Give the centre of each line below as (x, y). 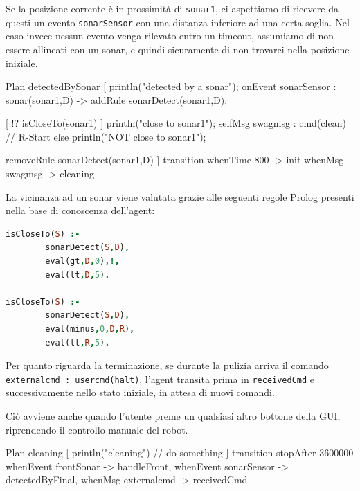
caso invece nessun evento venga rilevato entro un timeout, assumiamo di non (170, 36)
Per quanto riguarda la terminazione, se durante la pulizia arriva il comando (167, 365)
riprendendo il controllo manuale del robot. (97, 429)
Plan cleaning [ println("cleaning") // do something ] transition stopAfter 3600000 (180, 453)
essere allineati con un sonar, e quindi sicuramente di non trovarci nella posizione (178, 49)
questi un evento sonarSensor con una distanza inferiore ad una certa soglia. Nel (178, 22)
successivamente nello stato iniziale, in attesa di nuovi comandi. (140, 392)
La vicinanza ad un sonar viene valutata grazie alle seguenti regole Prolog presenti (180, 196)
